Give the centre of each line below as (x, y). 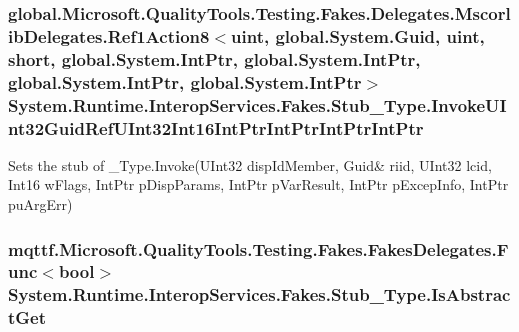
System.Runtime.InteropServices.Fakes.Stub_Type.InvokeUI (257, 104)
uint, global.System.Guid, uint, (358, 35)
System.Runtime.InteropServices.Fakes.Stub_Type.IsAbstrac (259, 294)
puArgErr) (40, 204)
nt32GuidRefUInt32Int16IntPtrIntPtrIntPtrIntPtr (216, 127)
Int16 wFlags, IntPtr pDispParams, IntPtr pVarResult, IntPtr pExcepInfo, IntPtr (258, 184)
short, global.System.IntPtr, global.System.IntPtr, (214, 58)
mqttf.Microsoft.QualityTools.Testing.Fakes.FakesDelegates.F (258, 248)
